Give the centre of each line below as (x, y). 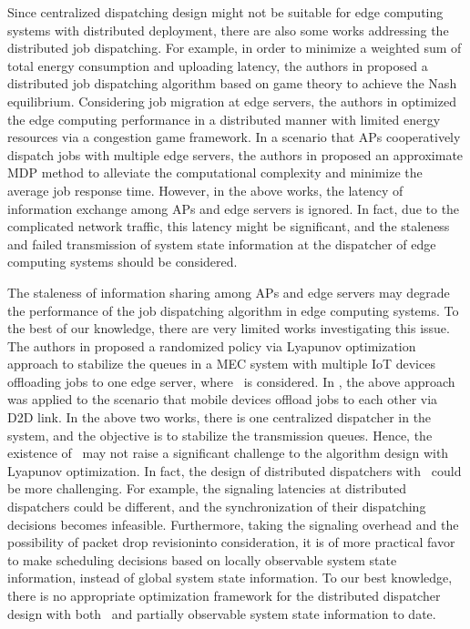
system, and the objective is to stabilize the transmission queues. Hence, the (220, 435)
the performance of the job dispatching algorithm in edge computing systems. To (233, 310)
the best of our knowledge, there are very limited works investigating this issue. (229, 328)
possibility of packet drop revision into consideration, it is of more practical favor (231, 542)
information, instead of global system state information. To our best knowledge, (230, 578)
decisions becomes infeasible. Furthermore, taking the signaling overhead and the (233, 524)
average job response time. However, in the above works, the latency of (205, 190)
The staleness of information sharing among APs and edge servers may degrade (229, 292)
